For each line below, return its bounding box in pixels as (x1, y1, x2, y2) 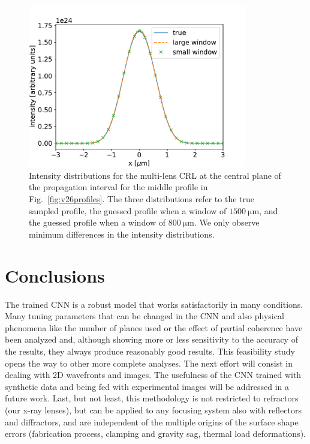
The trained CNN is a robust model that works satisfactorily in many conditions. (5, 298, 303, 310)
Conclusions (5, 263, 105, 287)
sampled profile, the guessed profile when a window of (29, 204, 227, 217)
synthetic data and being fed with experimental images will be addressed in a (5, 380, 290, 392)
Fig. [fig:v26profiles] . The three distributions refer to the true (29, 193, 255, 205)
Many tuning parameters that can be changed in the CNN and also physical (5, 310, 284, 322)
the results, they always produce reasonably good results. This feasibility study (5, 344, 295, 357)
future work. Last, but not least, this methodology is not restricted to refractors (5, 392, 299, 404)
